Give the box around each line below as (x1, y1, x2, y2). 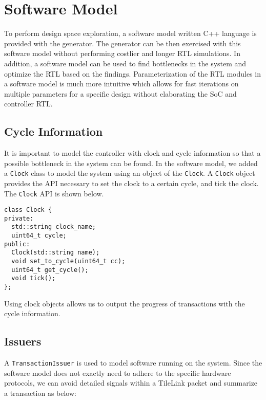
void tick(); (11, 275, 56, 282)
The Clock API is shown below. (4, 188, 104, 198)
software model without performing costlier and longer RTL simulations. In (4, 48, 240, 59)
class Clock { (4, 206, 52, 214)
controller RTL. (4, 98, 53, 109)
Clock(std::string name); (11, 249, 100, 257)
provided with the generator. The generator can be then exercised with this (4, 38, 241, 48)
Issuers (4, 333, 42, 349)
